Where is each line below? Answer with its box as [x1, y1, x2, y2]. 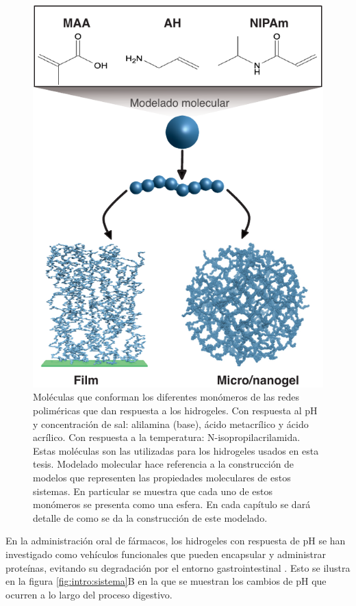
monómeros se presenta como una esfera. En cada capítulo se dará [33, 497, 311, 512]
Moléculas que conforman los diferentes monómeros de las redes [33, 390, 300, 404]
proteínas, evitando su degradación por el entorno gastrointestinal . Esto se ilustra [5, 560, 351, 575]
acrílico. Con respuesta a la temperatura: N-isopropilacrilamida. [33, 430, 301, 444]
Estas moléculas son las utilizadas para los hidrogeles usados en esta [33, 443, 319, 457]
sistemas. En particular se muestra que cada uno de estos [33, 483, 273, 498]
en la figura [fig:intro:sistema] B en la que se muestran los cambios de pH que [5, 574, 327, 588]
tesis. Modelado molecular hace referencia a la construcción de [33, 457, 294, 471]
